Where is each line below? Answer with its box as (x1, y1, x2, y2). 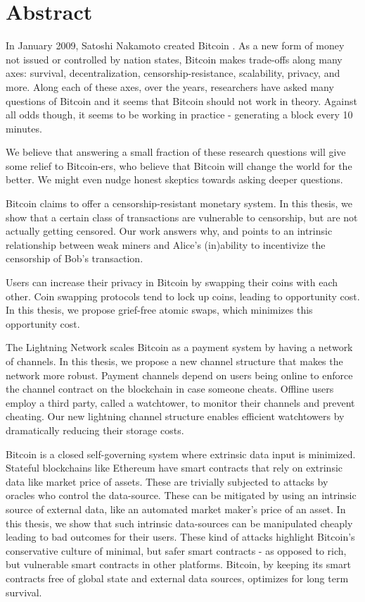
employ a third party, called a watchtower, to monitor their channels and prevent (6, 395, 355, 410)
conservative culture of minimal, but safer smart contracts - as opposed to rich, (6, 543, 347, 558)
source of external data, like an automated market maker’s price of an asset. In (6, 501, 346, 516)
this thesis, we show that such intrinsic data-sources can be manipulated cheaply (6, 515, 353, 530)
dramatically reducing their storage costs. (6, 422, 184, 437)
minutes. (6, 121, 42, 135)
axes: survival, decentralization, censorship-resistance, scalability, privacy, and (6, 66, 340, 80)
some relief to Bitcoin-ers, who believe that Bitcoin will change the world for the (6, 158, 352, 173)
